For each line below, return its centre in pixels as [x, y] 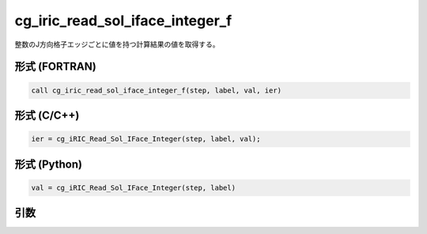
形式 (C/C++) [47, 115]
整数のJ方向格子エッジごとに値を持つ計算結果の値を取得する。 [117, 44]
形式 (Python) [49, 164]
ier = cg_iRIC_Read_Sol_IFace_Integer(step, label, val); [146, 139]
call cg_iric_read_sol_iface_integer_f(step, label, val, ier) [157, 90]
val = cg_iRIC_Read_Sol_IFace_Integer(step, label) [134, 187]
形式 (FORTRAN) [55, 67]
